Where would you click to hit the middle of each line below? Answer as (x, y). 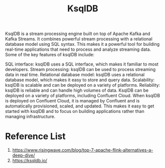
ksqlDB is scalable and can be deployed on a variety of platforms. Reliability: (82, 85)
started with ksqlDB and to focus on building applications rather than (75, 111)
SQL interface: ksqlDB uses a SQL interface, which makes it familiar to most (82, 64)
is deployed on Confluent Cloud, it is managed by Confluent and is (72, 101)
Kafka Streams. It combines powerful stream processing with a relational (79, 39)
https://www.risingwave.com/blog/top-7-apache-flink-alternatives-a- (83, 150)
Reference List (35, 136)
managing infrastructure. (30, 117)
